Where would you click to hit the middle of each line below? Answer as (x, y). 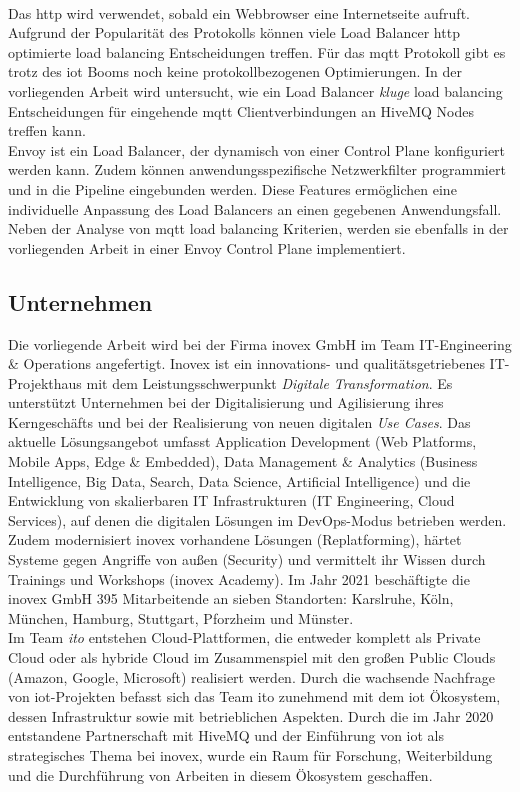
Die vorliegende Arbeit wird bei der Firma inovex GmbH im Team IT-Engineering (260, 343)
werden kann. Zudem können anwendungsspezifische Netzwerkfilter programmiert (257, 169)
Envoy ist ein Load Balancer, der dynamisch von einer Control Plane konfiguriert (257, 149)
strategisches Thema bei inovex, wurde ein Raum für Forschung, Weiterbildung (250, 754)
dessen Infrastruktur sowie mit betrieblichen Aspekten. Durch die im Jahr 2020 (251, 715)
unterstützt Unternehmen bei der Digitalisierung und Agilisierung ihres (226, 402)
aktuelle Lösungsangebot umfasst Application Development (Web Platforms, (242, 441)
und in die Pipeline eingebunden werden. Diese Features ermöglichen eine (232, 188)
